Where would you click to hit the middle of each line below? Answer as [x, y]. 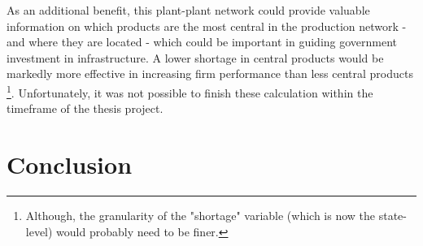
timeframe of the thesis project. [85, 108]
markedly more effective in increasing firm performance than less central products [210, 73]
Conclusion [70, 164]
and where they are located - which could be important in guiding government [202, 42]
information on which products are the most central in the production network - [207, 26]
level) [39, 231]
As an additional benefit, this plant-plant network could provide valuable [188, 10]
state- [392, 215]
